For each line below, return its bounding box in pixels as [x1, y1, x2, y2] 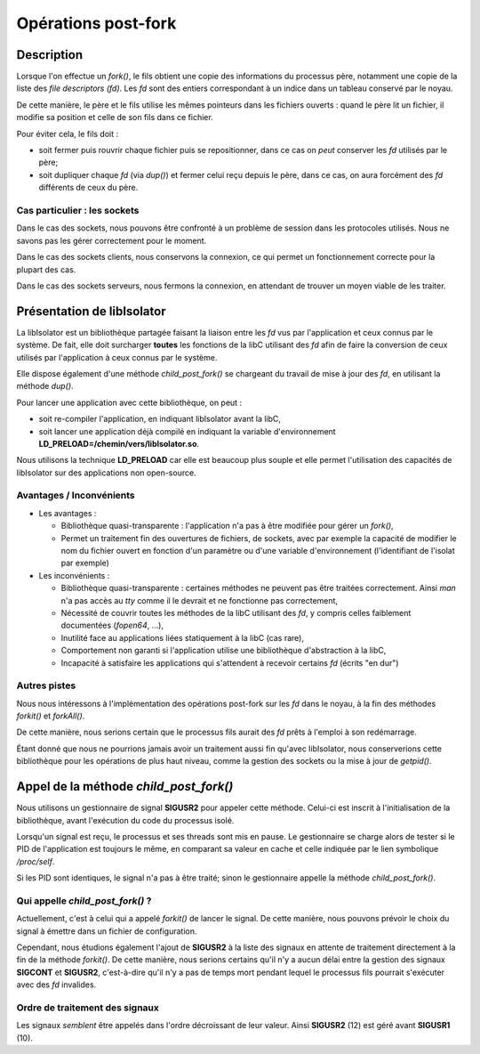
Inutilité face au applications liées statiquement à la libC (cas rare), [60, 632, 304, 643]
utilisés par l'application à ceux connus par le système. [16, 352, 218, 362]
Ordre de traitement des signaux [16, 1001, 160, 1014]
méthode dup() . [16, 381, 75, 392]
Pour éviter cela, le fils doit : [16, 128, 119, 139]
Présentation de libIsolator [16, 304, 166, 319]
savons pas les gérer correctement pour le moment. [16, 235, 207, 246]
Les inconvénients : [38, 570, 110, 580]
